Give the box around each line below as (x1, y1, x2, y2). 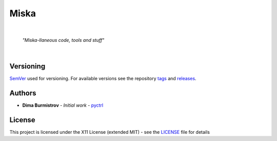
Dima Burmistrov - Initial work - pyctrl (22, 102, 104, 108)
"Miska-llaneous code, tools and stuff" (22, 37, 105, 43)
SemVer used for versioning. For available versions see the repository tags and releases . (9, 76, 197, 82)
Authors (9, 89, 36, 98)
